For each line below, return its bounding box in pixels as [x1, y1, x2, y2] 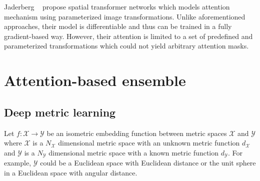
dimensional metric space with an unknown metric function [58, 137, 240, 148]
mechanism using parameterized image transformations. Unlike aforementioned [4, 11, 245, 21]
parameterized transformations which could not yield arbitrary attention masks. [4, 40, 249, 51]
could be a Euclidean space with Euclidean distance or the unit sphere [40, 157, 256, 168]
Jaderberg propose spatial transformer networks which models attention [4, 1, 230, 11]
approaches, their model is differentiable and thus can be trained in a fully [4, 21, 232, 31]
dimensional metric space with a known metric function [48, 147, 219, 157]
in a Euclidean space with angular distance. [4, 167, 137, 177]
